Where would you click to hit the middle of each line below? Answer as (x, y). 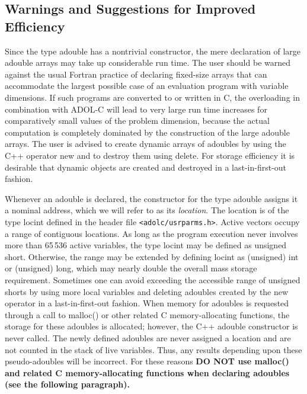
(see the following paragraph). (67, 384)
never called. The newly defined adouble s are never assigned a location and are (148, 337)
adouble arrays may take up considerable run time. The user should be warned (148, 63)
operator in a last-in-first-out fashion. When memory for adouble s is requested (147, 303)
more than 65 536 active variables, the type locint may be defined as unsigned (146, 245)
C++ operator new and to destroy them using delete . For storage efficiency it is (150, 155)
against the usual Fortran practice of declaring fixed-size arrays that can (136, 74)
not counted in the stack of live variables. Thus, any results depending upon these (153, 349)
